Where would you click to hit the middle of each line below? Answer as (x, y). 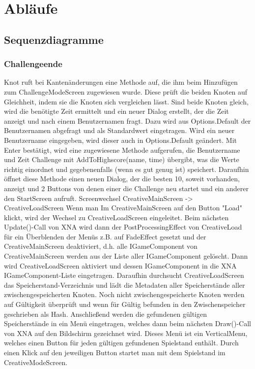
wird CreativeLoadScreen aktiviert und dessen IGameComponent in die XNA (120, 265)
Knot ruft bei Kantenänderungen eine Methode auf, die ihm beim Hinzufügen (121, 82)
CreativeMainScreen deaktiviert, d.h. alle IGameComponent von (101, 246)
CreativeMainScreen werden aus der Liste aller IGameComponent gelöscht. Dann (126, 256)
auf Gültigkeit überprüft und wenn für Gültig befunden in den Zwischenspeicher (125, 304)
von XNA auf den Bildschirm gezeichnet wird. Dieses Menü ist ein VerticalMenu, (126, 333)
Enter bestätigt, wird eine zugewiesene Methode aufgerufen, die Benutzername (122, 150)
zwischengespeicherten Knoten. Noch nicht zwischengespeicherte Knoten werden (124, 294)
